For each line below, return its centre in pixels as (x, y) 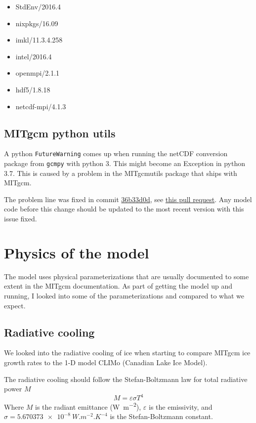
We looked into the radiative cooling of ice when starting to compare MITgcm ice (127, 353)
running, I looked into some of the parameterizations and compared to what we (124, 295)
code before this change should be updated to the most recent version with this (124, 209)
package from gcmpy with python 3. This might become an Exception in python (125, 163)
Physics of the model (77, 252)
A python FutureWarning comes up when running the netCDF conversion (116, 153)
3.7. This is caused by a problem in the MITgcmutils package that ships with (121, 173)
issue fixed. (21, 219)
